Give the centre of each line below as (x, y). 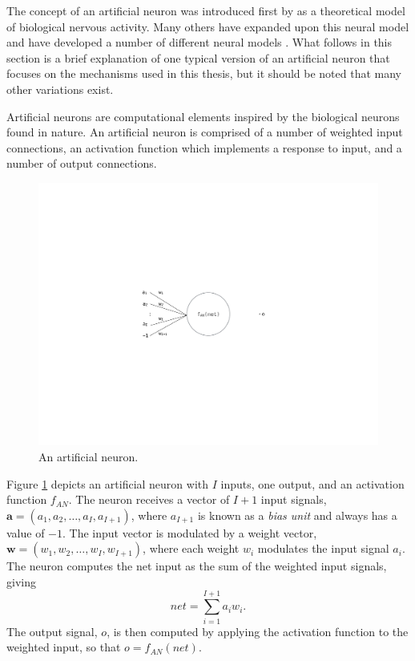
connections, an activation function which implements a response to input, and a (204, 147)
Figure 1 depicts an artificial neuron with (108, 483)
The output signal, (52, 631)
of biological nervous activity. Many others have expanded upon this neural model (208, 26)
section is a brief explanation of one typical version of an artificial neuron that (198, 57)
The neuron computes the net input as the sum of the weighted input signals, (197, 566)
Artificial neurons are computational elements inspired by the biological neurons (203, 116)
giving (21, 582)
